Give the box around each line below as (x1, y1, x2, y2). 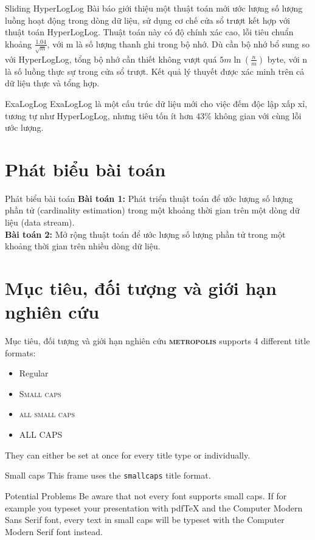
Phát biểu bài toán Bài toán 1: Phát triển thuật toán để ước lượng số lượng (5, 192, 293, 204)
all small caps (19, 407, 75, 420)
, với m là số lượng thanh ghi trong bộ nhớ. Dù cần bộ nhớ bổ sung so (47, 37, 310, 50)
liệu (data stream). (5, 216, 75, 229)
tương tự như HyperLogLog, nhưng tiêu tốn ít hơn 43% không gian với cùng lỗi (5, 109, 302, 122)
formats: (5, 346, 36, 359)
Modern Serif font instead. (5, 525, 103, 538)
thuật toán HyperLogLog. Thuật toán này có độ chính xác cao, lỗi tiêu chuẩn (5, 26, 294, 38)
